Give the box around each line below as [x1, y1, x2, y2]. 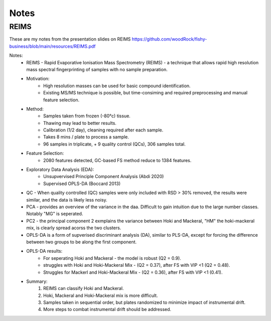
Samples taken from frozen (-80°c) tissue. [43, 113, 130, 119]
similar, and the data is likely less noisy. [26, 197, 107, 203]
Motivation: [26, 76, 50, 82]
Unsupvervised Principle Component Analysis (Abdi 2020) [43, 174, 164, 180]
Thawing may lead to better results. [43, 120, 116, 126]
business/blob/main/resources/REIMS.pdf [9, 43, 96, 49]
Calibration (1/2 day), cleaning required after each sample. [43, 127, 164, 133]
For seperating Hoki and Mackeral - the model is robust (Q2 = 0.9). [43, 255, 182, 261]
